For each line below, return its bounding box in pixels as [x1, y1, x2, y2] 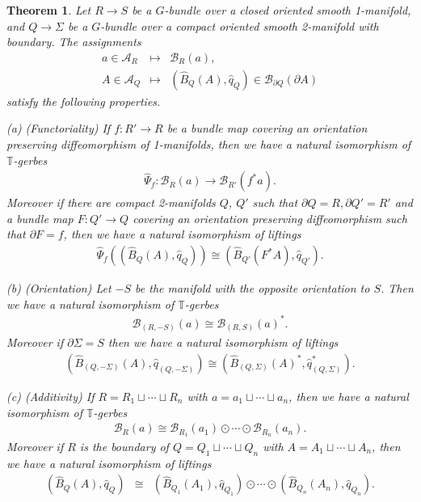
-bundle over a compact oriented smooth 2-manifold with [100, 17, 379, 34]
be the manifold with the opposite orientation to [135, 280, 370, 297]
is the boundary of [79, 438, 169, 454]
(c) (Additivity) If [6, 387, 95, 404]
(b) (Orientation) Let [6, 280, 112, 297]
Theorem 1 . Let [6, 2, 91, 18]
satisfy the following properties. [6, 92, 161, 109]
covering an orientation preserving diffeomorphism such [133, 209, 407, 226]
